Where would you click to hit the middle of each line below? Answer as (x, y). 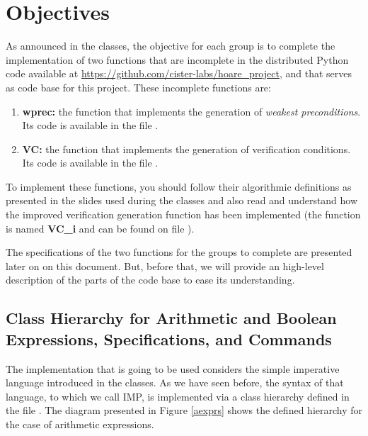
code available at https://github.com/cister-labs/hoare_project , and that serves (179, 73)
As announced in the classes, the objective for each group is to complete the (171, 46)
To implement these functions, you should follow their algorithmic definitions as (179, 186)
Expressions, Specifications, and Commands (169, 339)
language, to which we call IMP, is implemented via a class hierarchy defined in (178, 396)
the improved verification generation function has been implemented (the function (183, 214)
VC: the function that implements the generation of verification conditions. (186, 149)
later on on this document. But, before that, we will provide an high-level (165, 265)
